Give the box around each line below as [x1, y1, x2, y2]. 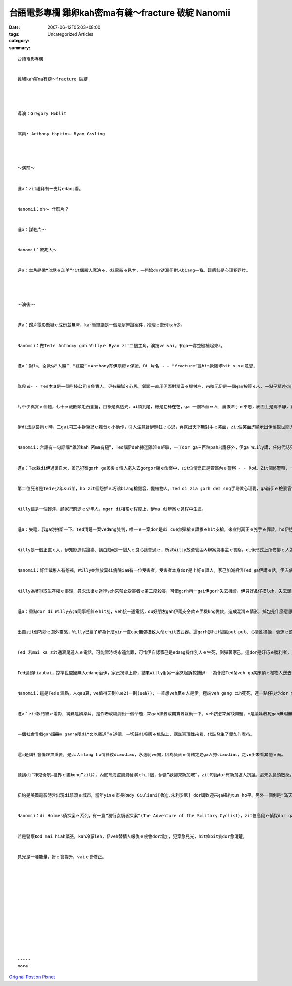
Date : [9, 24, 20, 30]
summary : [9, 44, 31, 51]
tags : [9, 31, 20, 37]
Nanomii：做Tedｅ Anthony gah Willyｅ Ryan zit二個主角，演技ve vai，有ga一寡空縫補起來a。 [18, 343, 225, 348]
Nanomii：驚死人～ [18, 247, 57, 253]
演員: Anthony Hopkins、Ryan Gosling [18, 131, 105, 136]
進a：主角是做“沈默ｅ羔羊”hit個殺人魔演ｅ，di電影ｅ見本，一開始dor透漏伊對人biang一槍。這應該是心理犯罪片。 [18, 268, 251, 273]
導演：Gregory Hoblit [18, 111, 67, 116]
